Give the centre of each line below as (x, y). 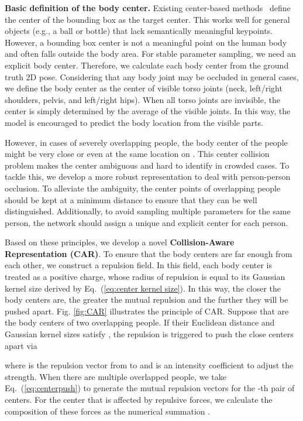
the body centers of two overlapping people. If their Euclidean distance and (140, 322)
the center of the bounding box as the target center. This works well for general (147, 19)
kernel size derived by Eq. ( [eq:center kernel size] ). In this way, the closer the (143, 288)
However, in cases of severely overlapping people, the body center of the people (146, 142)
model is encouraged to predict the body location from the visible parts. (134, 122)
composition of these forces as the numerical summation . (108, 411)
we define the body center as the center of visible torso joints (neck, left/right (144, 88)
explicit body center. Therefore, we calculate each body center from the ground (147, 65)
